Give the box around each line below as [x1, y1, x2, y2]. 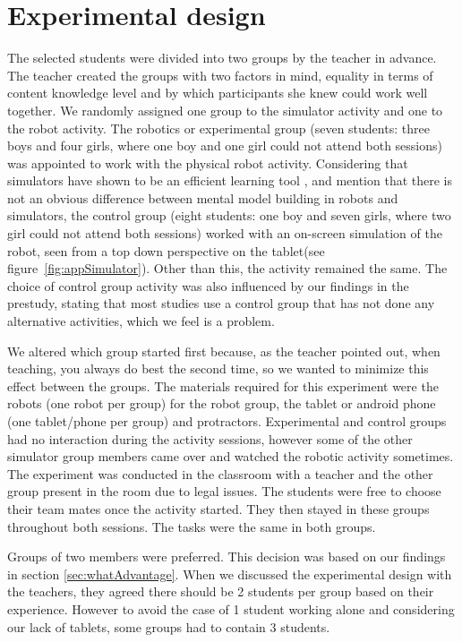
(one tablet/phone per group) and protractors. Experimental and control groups [7, 412, 447, 430]
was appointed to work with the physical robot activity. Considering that [7, 153, 408, 172]
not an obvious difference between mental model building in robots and [7, 188, 398, 207]
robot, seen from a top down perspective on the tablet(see [7, 241, 325, 260]
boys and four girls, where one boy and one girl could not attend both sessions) [7, 136, 442, 155]
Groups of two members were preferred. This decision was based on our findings [7, 547, 446, 566]
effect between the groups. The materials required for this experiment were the [7, 376, 439, 395]
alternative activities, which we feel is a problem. [7, 312, 275, 330]
